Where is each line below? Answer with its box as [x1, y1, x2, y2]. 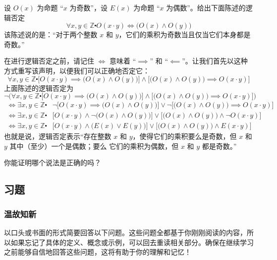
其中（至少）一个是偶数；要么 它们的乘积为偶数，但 [9, 140, 179, 151]
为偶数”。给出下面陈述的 [166, 2, 246, 12]
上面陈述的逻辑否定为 [4, 82, 73, 93]
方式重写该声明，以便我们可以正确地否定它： [4, 65, 150, 75]
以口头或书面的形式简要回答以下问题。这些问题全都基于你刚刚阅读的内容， [4, 227, 247, 238]
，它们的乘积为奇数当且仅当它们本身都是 [118, 29, 251, 40]
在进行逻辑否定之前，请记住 [4, 56, 94, 66]
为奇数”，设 [69, 2, 108, 12]
